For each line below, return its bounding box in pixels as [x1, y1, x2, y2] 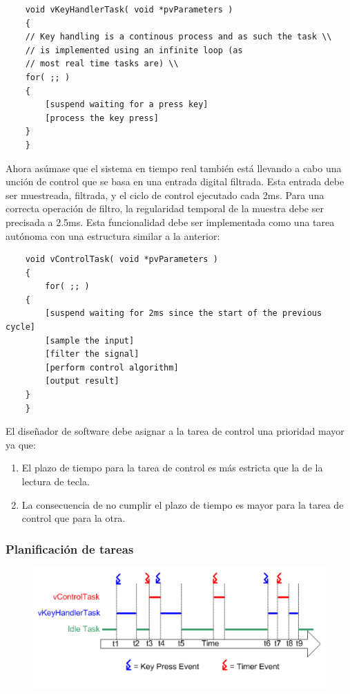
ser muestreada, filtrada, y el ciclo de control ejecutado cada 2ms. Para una [6, 187, 324, 202]
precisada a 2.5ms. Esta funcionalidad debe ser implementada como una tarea [6, 214, 335, 229]
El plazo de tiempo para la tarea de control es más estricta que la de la [21, 460, 323, 475]
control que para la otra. [21, 511, 126, 525]
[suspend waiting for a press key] [45, 100, 208, 110]
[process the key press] [45, 113, 159, 123]
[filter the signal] [45, 349, 139, 359]
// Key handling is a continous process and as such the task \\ [25, 32, 332, 42]
